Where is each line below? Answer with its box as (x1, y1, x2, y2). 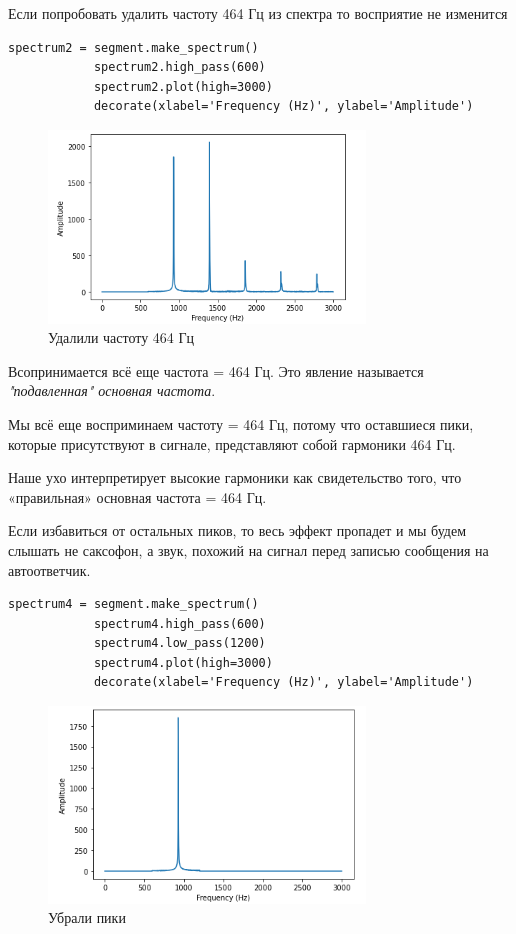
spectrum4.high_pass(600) (93, 616, 266, 631)
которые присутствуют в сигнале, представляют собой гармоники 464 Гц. (8, 433, 456, 454)
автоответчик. (8, 559, 91, 580)
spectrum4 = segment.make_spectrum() (8, 597, 259, 612)
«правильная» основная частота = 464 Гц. (8, 486, 267, 507)
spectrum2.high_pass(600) (93, 60, 266, 75)
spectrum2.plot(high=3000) (93, 79, 273, 94)
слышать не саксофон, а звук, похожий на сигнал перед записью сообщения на (8, 539, 489, 560)
